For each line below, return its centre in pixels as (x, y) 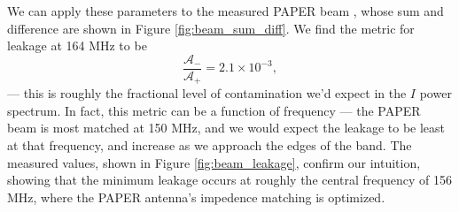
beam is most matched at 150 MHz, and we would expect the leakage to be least (226, 128)
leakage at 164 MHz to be (77, 45)
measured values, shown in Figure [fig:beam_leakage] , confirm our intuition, (214, 162)
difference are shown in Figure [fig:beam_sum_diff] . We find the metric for (211, 28)
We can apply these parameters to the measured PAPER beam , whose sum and (226, 11)
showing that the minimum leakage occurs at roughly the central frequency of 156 (229, 180)
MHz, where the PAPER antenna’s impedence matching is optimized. (196, 197)
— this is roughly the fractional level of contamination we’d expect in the (207, 93)
